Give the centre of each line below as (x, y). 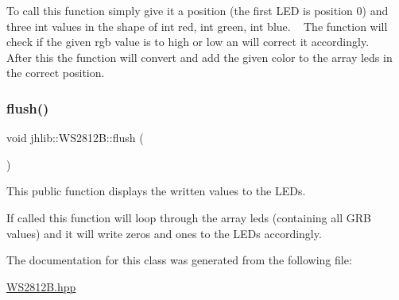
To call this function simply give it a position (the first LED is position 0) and (198, 10)
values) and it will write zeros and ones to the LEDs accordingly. (164, 233)
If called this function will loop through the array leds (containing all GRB (189, 217)
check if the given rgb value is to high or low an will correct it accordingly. (188, 42)
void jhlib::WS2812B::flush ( (75, 138)
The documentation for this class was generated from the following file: (179, 260)
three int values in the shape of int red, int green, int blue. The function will (197, 26)
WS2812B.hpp (41, 286)
